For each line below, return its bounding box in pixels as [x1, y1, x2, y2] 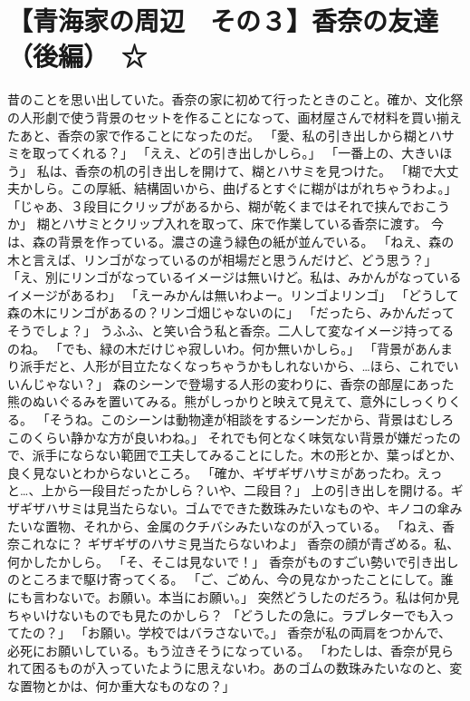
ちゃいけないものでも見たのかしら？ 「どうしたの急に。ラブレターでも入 [7, 605, 442, 624]
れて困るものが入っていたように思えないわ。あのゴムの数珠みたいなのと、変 [7, 658, 463, 677]
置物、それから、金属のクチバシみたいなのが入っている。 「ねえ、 [44, 516, 442, 535]
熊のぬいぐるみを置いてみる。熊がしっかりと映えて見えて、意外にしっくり [7, 392, 449, 411]
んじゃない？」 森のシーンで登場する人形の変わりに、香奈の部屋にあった [19, 374, 455, 393]
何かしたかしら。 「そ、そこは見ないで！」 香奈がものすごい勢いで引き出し [7, 551, 459, 570]
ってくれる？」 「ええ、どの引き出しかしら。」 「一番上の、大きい [44, 143, 440, 162]
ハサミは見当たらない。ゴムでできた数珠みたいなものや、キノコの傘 [44, 498, 450, 517]
